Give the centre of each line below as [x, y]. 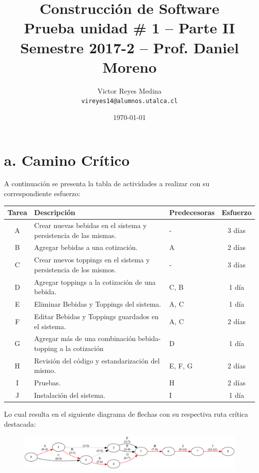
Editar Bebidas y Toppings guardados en [96, 316]
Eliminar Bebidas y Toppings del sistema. [98, 304]
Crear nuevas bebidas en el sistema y [90, 225]
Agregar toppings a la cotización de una [95, 282]
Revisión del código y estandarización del [97, 360]
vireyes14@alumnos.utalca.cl [129, 101]
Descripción [55, 212]
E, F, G [181, 365]
